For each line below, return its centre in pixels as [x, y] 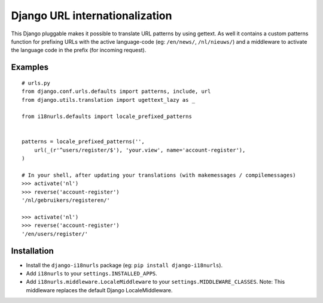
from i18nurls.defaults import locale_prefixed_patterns [107, 116]
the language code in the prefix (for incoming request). [79, 50]
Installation [32, 251]
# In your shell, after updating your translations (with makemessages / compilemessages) [159, 175]
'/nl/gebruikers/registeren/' [66, 200]
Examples [30, 67]
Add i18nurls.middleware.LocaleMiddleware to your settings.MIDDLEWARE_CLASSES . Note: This [156, 282]
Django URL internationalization [92, 16]
